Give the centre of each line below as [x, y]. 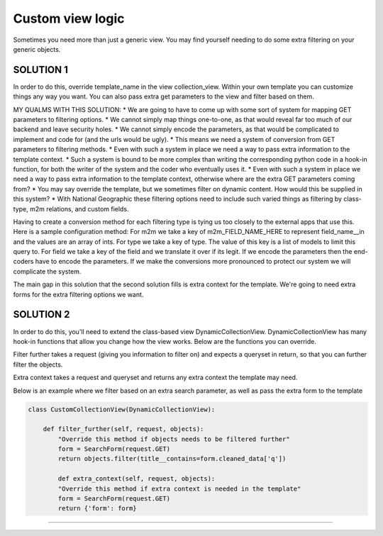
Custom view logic [69, 18]
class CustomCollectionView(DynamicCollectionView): [122, 409]
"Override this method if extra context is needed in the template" [179, 488]
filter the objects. [38, 364]
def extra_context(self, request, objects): [137, 479]
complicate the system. [47, 271]
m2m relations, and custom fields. [79, 208]
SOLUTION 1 [41, 70]
